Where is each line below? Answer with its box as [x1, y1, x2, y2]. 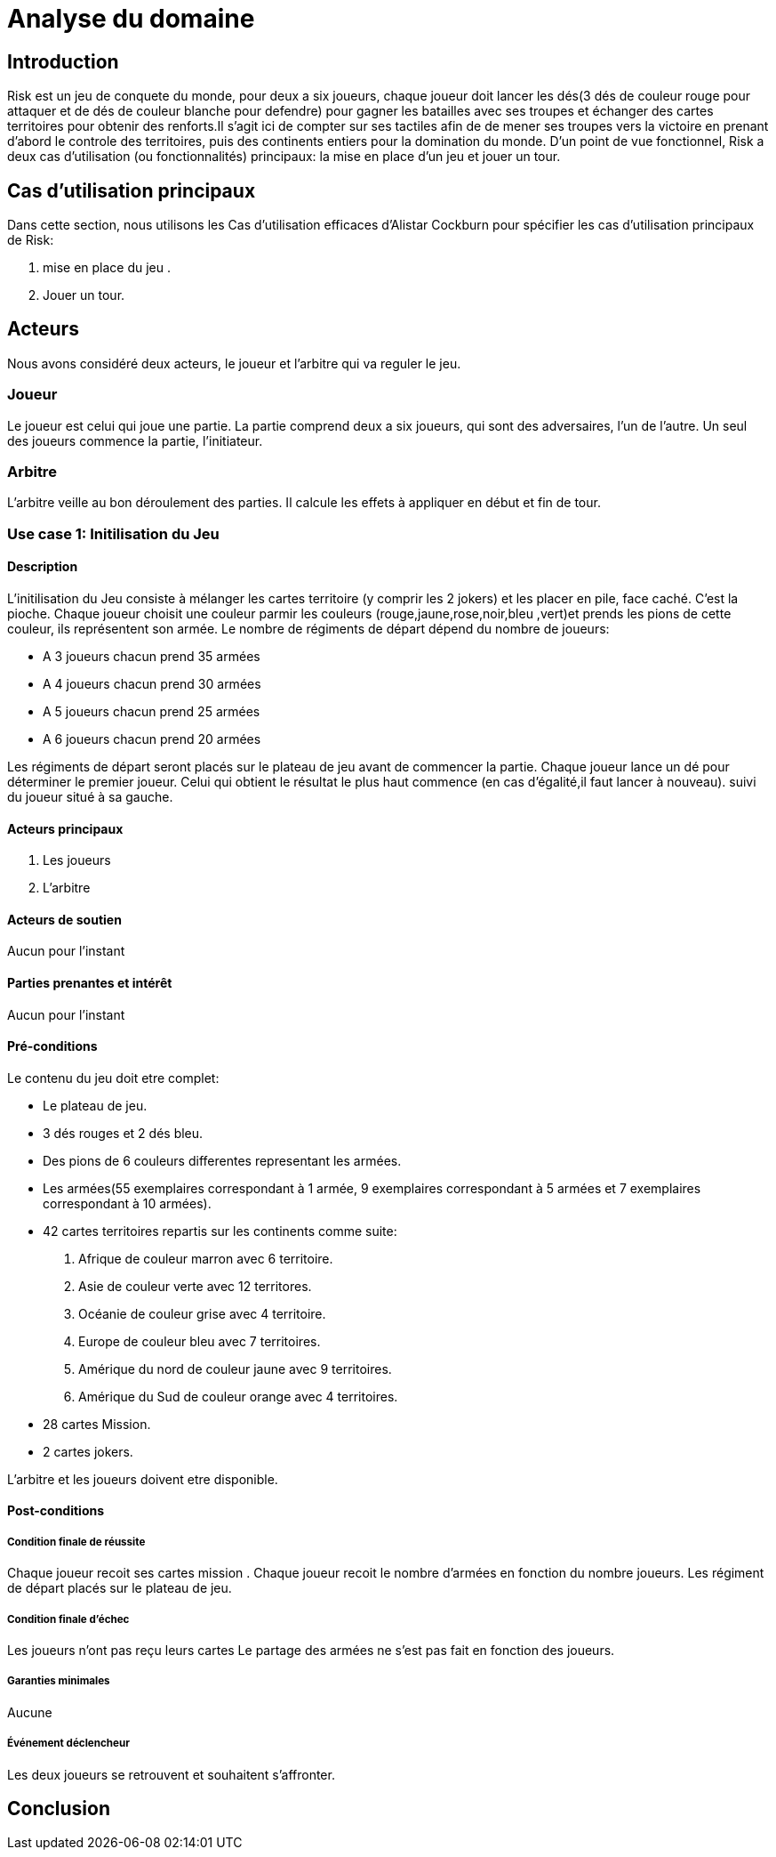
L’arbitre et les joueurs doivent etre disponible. [7, 1471, 278, 1487]
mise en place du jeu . [43, 260, 172, 276]
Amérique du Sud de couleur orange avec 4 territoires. [78, 1388, 398, 1404]
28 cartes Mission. [43, 1416, 151, 1432]
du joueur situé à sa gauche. [7, 788, 173, 804]
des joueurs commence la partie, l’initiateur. [7, 432, 263, 448]
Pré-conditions [7, 1038, 98, 1054]
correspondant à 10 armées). [43, 1195, 212, 1211]
